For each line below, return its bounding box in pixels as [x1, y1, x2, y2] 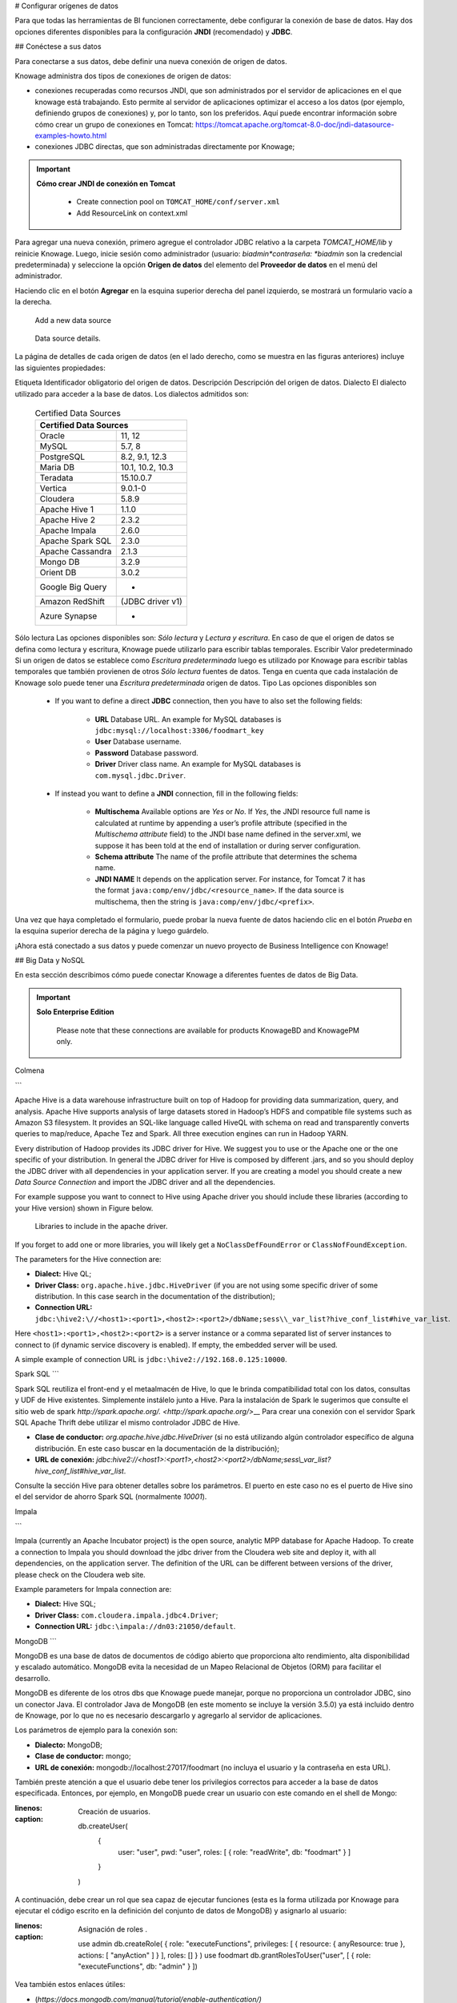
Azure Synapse [39, 611, 98, 622]
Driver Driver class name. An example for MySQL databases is [94, 760, 302, 769]
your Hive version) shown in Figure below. [14, 1203, 154, 1213]
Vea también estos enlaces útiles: [14, 1980, 126, 1989]
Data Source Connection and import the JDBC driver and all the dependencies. [14, 1177, 276, 1187]
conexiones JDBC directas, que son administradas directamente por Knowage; [34, 142, 295, 151]
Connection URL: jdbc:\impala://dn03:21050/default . [34, 1622, 236, 1631]
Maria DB [39, 461, 75, 473]
